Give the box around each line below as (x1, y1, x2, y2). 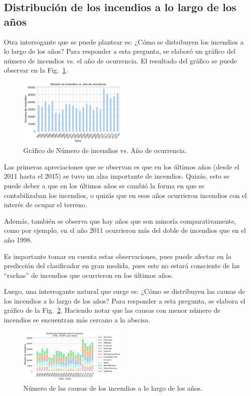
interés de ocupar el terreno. (4, 199, 88, 210)
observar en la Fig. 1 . (4, 65, 68, 75)
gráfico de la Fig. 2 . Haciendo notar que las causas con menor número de (4, 305, 221, 315)
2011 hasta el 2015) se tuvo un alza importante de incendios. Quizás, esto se (4, 171, 230, 181)
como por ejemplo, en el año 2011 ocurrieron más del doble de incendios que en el (4, 225, 246, 235)
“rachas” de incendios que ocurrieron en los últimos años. (4, 270, 174, 280)
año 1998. (4, 234, 32, 244)
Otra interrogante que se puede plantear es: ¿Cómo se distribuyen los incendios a (4, 36, 244, 46)
